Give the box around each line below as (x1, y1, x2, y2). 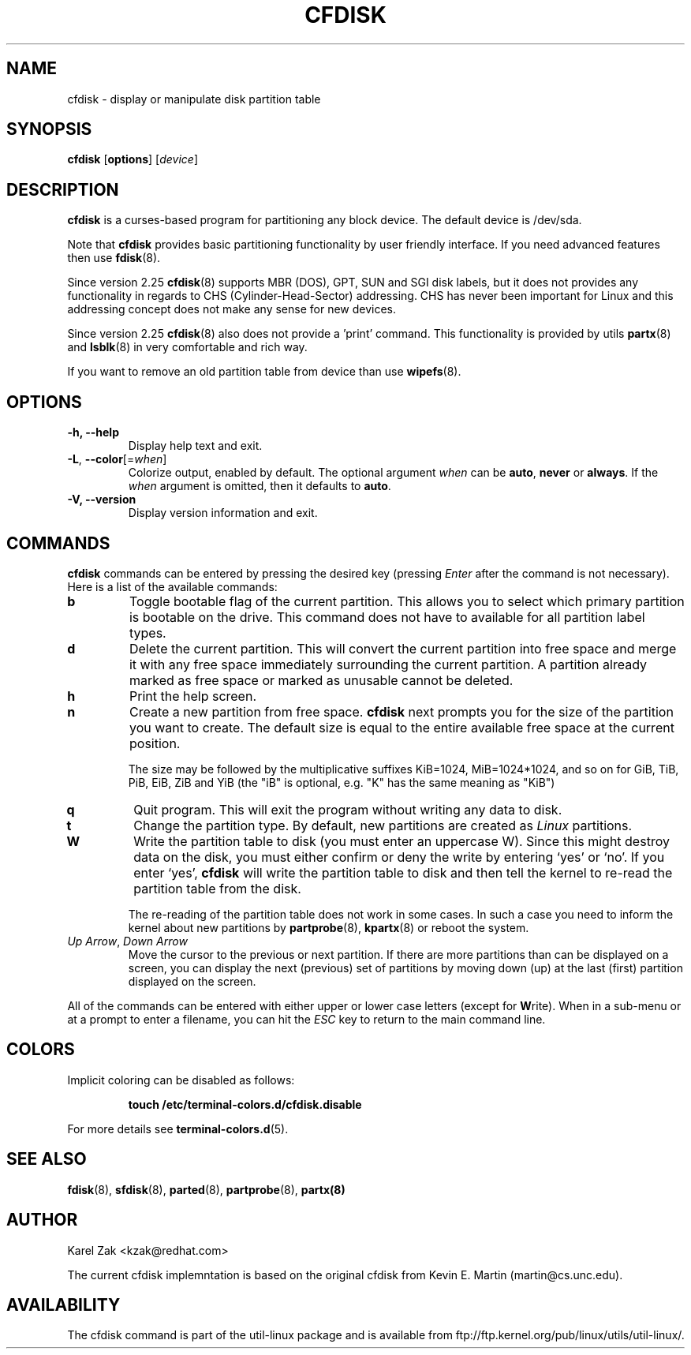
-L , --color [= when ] (67, 452, 167, 466)
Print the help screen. (129, 687, 256, 704)
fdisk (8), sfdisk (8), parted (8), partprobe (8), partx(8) (67, 1182, 345, 1196)
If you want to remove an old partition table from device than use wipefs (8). (67, 365, 461, 379)
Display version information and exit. (128, 506, 318, 520)
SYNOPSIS (6, 119, 92, 140)
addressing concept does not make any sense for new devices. (67, 302, 397, 316)
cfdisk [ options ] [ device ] (67, 152, 198, 167)
